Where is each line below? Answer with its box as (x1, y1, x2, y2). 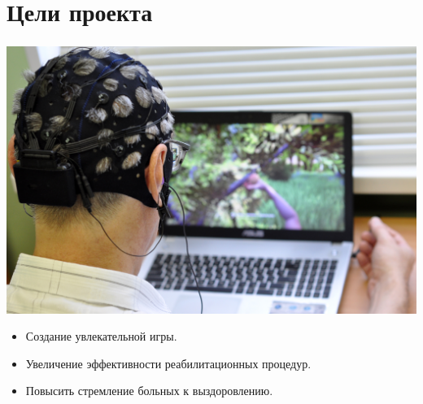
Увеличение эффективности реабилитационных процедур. (25, 354, 312, 371)
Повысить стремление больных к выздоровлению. (25, 382, 273, 399)
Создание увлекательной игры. (25, 328, 177, 345)
